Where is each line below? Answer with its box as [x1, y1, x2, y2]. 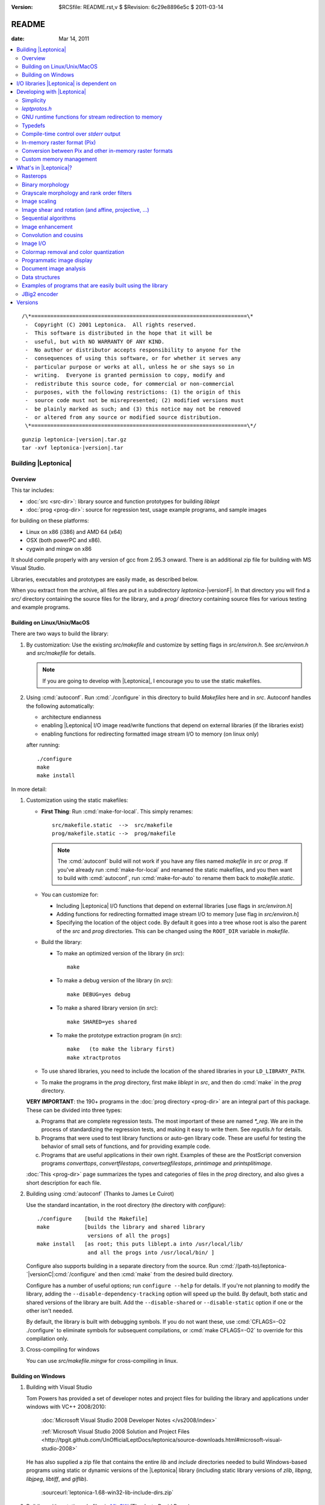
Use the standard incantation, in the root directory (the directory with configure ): [26, 1201, 226, 1208]
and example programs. [11, 603, 70, 610]
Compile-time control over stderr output [22, 130, 121, 138]
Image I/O [22, 240, 46, 247]
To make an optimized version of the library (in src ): [56, 949, 185, 957]
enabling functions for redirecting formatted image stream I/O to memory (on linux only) [41, 730, 259, 737]
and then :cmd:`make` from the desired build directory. [97, 1271, 234, 1278]
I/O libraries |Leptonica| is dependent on [16, 79, 117, 87]
